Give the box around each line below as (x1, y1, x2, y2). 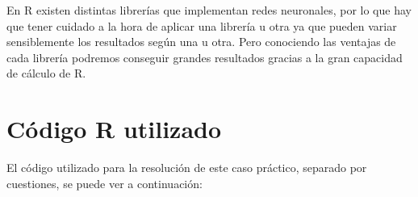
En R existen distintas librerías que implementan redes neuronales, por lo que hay (6, 2, 412, 18)
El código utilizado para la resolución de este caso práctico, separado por (6, 159, 367, 176)
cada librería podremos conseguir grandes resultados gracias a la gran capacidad (6, 48, 403, 65)
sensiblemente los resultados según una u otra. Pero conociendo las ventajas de (6, 33, 396, 50)
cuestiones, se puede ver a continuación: (6, 174, 203, 191)
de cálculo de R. (6, 65, 86, 82)
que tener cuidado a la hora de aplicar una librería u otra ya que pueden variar (6, 17, 397, 34)
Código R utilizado (6, 112, 222, 145)
